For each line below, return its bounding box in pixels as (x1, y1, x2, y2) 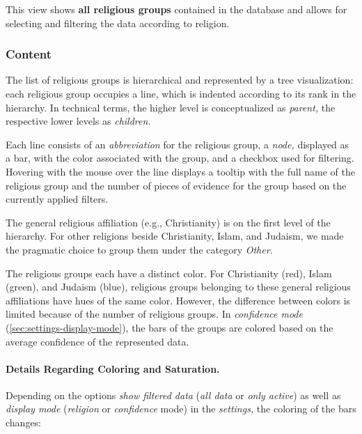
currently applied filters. (6, 192, 109, 206)
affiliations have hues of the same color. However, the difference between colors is (6, 293, 351, 307)
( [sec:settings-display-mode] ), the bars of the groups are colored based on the (6, 320, 333, 334)
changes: (6, 415, 42, 430)
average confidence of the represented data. (6, 334, 189, 348)
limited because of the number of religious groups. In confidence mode (6, 307, 303, 321)
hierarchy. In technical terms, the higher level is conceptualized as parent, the (6, 100, 336, 114)
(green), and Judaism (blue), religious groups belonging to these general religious (6, 279, 351, 294)
